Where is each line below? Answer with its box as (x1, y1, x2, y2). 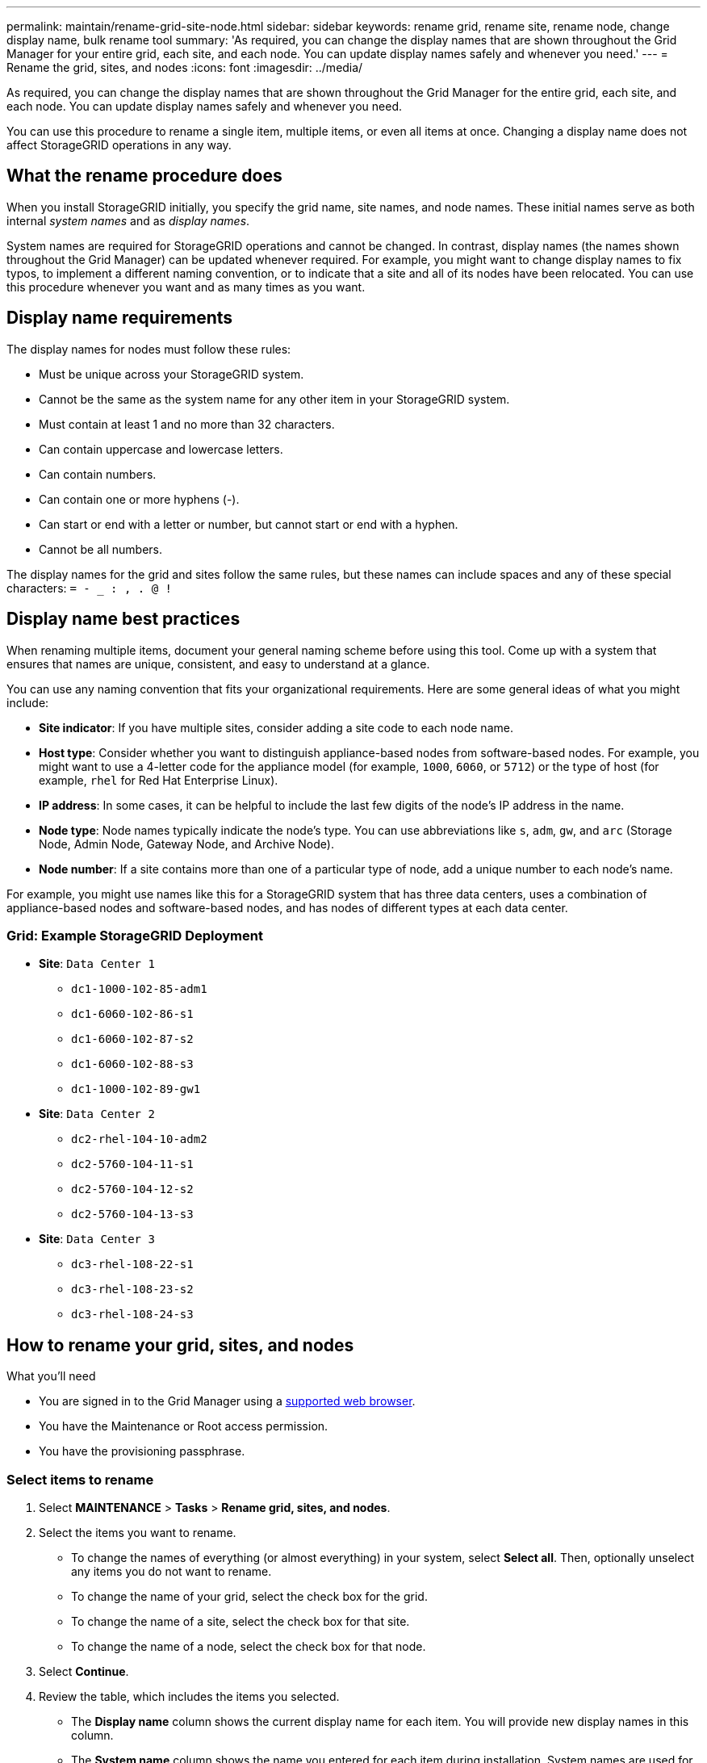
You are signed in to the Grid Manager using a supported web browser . (39, 1394, 416, 1409)
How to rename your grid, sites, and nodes (6, 1334, 354, 1355)
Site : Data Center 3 (39, 1232, 155, 1246)
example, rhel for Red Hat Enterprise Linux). (39, 773, 278, 787)
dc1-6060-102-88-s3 (71, 1057, 194, 1071)
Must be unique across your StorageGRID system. (39, 366, 304, 381)
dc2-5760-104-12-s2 (71, 1183, 194, 1196)
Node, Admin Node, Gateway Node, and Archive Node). (39, 836, 334, 851)
